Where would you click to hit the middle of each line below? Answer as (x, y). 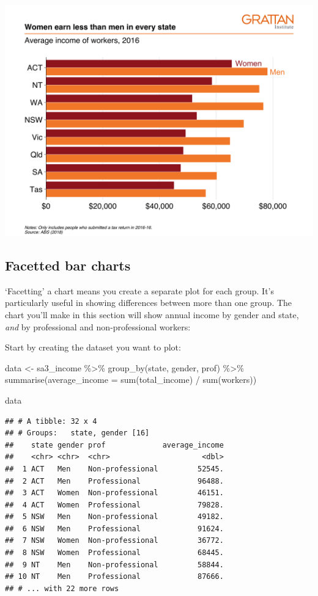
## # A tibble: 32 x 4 (51, 421)
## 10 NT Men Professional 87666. (114, 577)
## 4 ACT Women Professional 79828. (114, 505)
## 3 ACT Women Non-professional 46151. (114, 493)
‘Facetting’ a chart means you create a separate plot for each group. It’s (140, 290)
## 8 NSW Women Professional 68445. (114, 553)
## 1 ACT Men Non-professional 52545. (114, 469)
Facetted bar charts (68, 265)
